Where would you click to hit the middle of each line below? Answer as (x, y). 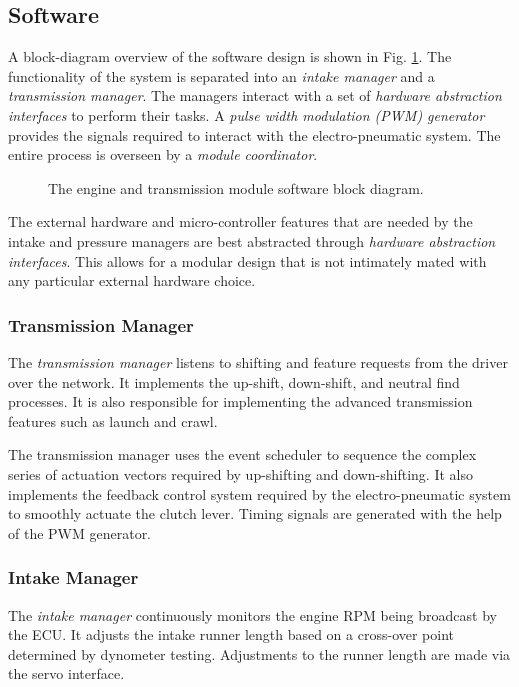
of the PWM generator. (80, 532)
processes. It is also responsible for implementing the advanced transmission (240, 401)
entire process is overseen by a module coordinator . (163, 154)
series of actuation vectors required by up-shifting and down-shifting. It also (240, 473)
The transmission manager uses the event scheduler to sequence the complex (242, 454)
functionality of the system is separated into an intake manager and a (221, 75)
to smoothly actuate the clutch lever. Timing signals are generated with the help (255, 513)
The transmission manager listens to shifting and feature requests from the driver (258, 361)
